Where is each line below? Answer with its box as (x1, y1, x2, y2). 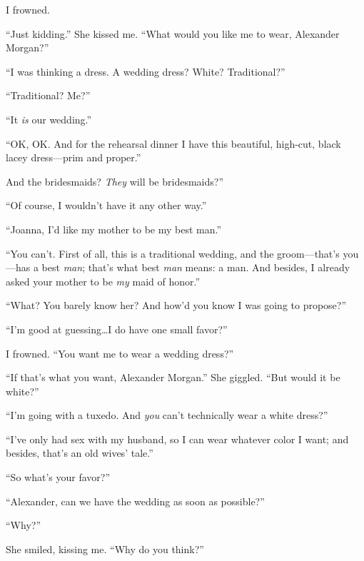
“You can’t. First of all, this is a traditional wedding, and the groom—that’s (6, 246, 340, 261)
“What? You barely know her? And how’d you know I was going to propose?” (6, 298, 347, 313)
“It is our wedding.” (6, 111, 92, 126)
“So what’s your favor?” (6, 470, 110, 485)
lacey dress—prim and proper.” (6, 150, 141, 165)
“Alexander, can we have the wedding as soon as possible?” (6, 493, 265, 508)
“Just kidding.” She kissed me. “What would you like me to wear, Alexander (6, 26, 340, 41)
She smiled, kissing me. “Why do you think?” (6, 541, 204, 556)
